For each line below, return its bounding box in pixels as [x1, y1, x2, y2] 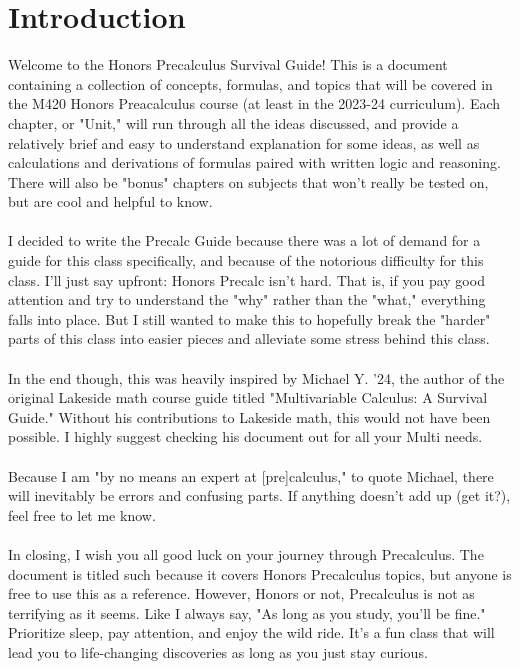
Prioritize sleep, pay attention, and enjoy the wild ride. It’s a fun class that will [8, 622, 495, 643]
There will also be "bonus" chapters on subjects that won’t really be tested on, [8, 171, 489, 192]
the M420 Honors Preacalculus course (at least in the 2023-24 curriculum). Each [8, 93, 501, 114]
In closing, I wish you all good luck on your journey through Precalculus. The [8, 543, 484, 564]
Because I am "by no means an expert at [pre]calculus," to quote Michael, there [8, 465, 494, 486]
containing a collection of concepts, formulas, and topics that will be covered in [8, 73, 493, 94]
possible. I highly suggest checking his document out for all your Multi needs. [8, 426, 483, 447]
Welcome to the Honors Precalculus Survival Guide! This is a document [8, 54, 448, 75]
